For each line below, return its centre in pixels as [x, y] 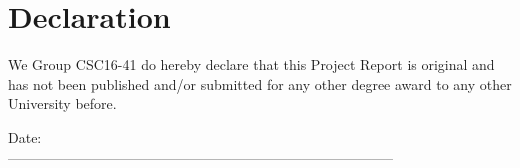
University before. [62, 103]
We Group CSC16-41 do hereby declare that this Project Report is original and [251, 64]
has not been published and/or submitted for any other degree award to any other [260, 83]
